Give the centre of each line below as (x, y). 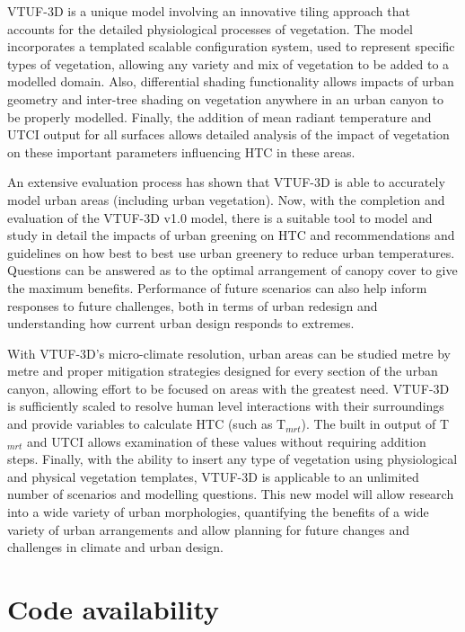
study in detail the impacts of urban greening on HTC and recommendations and (231, 235)
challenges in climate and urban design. (115, 547)
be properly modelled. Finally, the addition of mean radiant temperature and (219, 116)
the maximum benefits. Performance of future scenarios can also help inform (217, 287)
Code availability (114, 609)
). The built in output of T (375, 424)
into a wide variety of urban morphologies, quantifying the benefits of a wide (218, 512)
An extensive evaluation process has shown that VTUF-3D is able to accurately (226, 182)
